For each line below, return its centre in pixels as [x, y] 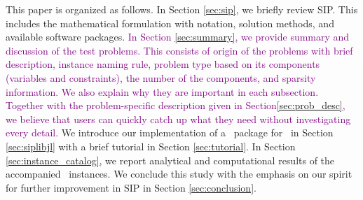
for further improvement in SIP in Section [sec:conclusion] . [131, 187]
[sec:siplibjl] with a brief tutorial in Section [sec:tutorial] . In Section [151, 146]
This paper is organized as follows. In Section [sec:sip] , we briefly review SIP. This [182, 9]
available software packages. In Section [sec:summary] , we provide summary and [178, 37]
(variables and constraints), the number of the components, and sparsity [161, 77]
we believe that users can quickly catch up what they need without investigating [178, 119]
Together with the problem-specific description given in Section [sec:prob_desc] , [176, 105]
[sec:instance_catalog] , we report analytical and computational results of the [170, 160]
